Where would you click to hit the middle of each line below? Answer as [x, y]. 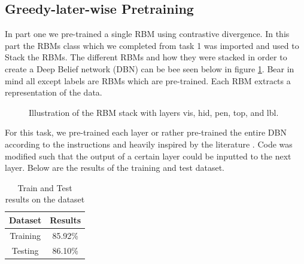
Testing [25, 250]
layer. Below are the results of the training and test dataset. [115, 168]
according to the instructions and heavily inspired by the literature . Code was [149, 144]
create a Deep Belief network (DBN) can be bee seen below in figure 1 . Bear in [150, 68]
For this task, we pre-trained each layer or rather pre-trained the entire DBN [146, 132]
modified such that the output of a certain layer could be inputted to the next [148, 156]
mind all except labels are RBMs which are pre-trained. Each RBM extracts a [148, 80]
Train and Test [45, 187]
